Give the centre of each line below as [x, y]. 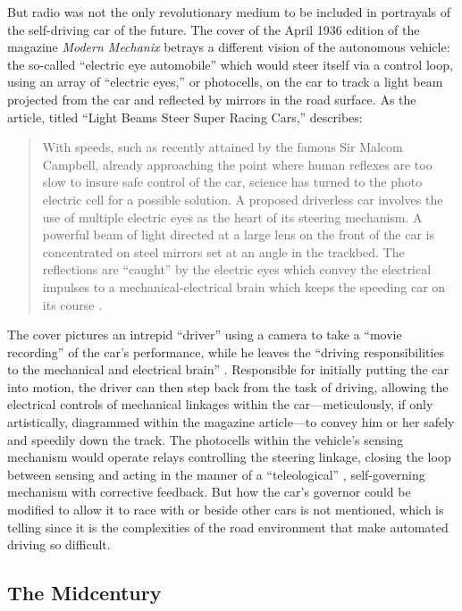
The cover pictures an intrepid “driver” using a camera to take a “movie [205, 335]
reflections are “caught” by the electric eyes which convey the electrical [237, 269]
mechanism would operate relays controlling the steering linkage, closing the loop [229, 457]
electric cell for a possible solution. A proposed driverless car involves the [243, 199]
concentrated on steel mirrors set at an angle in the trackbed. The [223, 251]
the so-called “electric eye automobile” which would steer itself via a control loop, [230, 64]
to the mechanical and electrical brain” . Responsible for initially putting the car [228, 369]
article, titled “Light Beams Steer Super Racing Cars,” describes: [185, 117]
